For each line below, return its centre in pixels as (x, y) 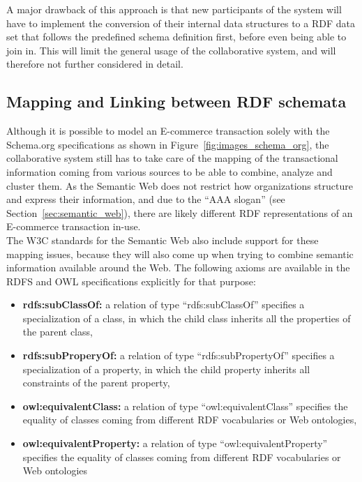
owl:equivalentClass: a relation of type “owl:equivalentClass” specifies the (185, 406)
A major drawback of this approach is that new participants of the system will (174, 9)
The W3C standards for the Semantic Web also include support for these (163, 240)
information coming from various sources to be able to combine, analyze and (169, 171)
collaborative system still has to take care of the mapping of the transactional (172, 158)
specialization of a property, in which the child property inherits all (166, 369)
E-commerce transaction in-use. (74, 226)
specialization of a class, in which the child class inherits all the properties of (187, 318)
